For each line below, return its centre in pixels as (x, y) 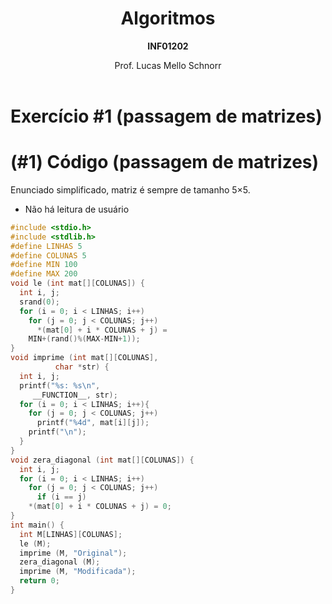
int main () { (37, 525)
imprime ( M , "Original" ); (73, 553)
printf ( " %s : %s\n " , (60, 385)
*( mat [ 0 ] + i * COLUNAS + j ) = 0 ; (100, 507)
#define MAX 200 (44, 274)
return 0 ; (39, 581)
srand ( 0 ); (39, 302)
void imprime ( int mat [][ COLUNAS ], (84, 358)
